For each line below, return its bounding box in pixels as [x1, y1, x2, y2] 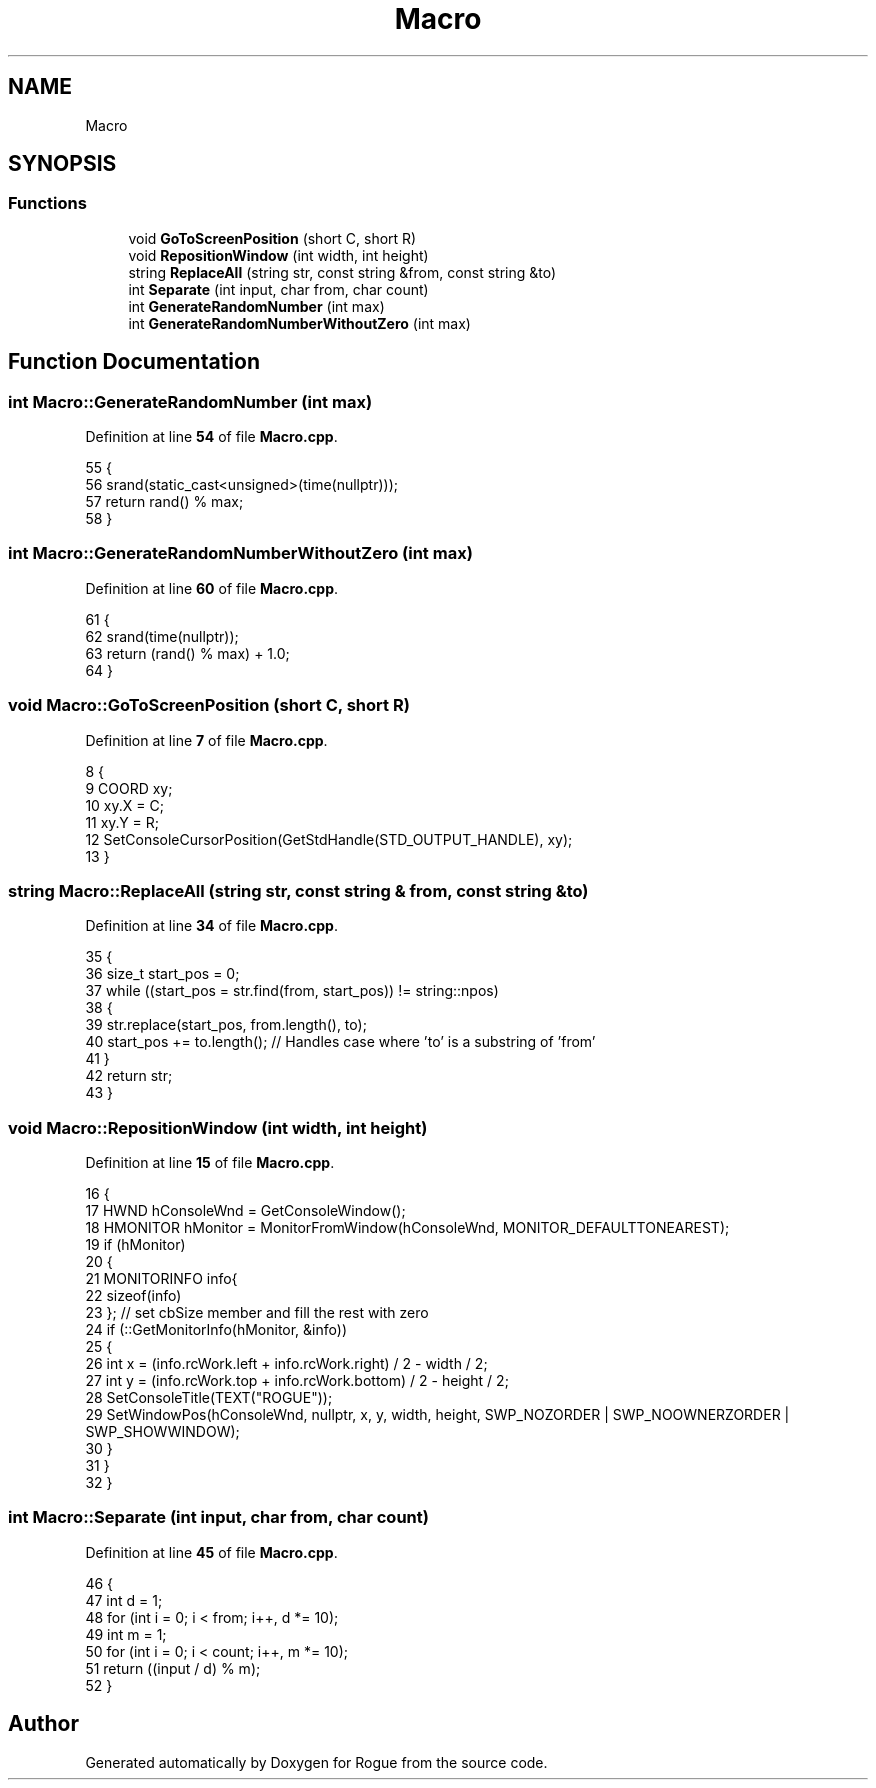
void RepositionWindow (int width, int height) [128, 246, 429, 264]
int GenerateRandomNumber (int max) [128, 297, 385, 315]
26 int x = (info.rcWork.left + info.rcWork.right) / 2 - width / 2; [85, 1355, 488, 1373]
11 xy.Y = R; [85, 813, 160, 831]
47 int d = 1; [85, 1591, 163, 1609]
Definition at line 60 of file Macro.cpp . [85, 579, 339, 597]
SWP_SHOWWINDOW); [85, 1423, 240, 1441]
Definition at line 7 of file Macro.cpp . [85, 731, 328, 749]
